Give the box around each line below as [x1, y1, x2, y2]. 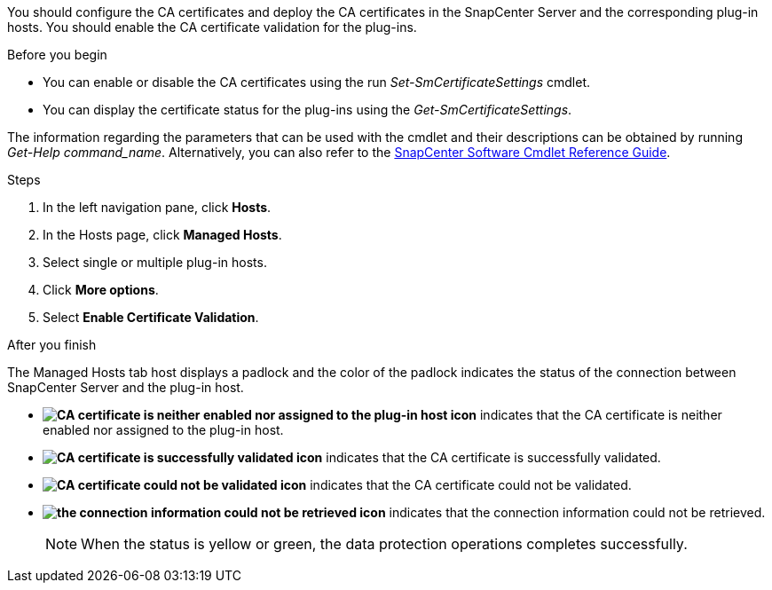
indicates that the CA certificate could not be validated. [310, 477, 632, 492]
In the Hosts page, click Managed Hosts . [43, 227, 282, 242]
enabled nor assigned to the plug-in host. [43, 422, 284, 437]
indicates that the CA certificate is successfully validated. [326, 450, 661, 465]
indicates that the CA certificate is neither [479, 407, 722, 422]
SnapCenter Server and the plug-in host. [7, 380, 244, 395]
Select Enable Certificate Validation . [43, 310, 259, 325]
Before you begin [7, 47, 107, 62]
